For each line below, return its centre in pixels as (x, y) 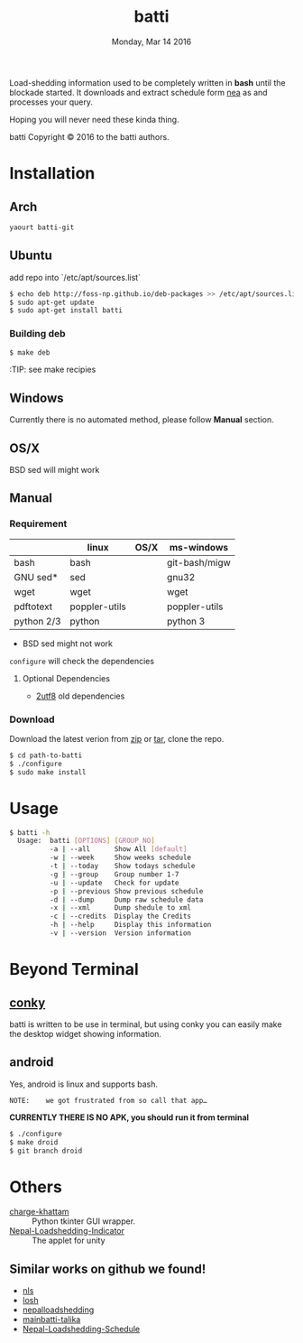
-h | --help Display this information (130, 925)
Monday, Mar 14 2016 (151, 42)
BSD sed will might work (55, 470)
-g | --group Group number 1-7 (114, 874)
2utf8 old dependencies (80, 696)
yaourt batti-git (42, 227)
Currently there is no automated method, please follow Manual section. (142, 420)
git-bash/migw (199, 562)
